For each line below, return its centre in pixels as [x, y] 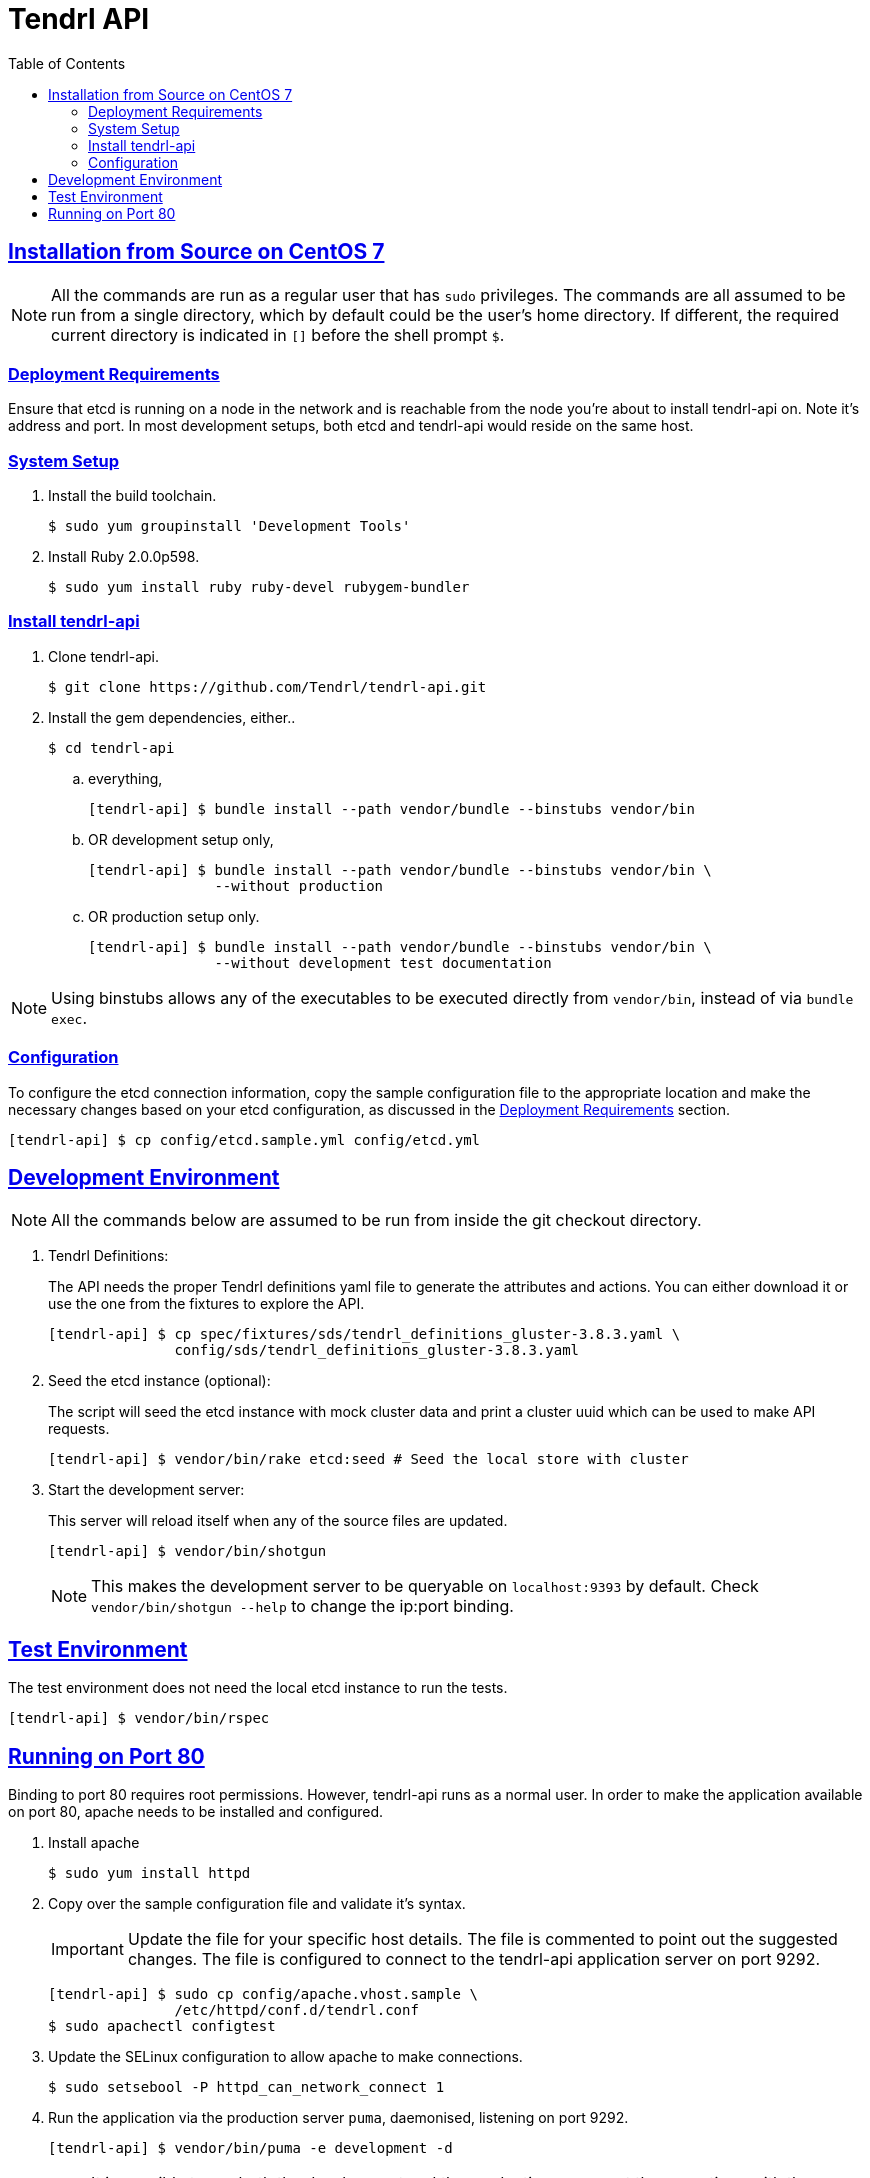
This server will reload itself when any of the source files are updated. [278, 1521]
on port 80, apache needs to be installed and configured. [195, 1812]
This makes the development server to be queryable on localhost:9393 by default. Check [425, 1586]
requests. [79, 1429]
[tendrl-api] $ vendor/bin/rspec [139, 1718]
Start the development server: [146, 1490]
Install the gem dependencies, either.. [172, 717]
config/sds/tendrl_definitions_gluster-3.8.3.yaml [377, 1350]
